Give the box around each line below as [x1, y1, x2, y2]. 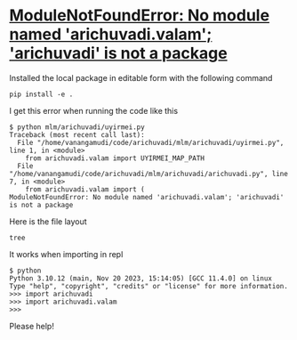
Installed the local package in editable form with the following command [9, 72, 273, 83]
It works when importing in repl [9, 248, 124, 259]
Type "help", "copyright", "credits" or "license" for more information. [9, 281, 289, 290]
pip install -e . [9, 90, 74, 99]
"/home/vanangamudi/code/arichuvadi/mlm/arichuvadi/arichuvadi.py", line [9, 169, 289, 178]
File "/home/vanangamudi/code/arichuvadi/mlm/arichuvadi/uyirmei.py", [17, 138, 285, 147]
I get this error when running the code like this [9, 105, 179, 116]
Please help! [9, 320, 55, 331]
